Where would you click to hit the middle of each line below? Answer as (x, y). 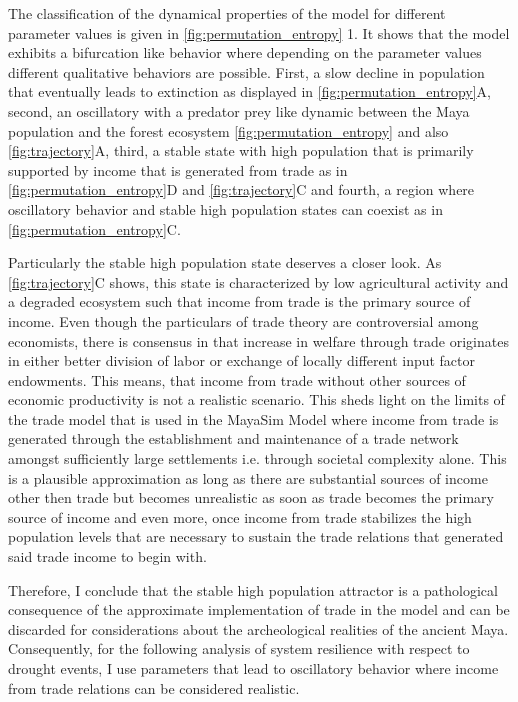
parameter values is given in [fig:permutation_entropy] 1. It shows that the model (259, 32)
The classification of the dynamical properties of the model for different (227, 13)
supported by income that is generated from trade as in (178, 169)
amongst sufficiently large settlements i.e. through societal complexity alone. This (257, 458)
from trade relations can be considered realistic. (154, 687)
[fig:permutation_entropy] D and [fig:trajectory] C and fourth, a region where (241, 189)
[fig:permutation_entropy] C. (94, 228)
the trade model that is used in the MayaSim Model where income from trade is (253, 418)
